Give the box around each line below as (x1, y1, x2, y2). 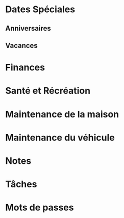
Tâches (5, 179, 37, 190)
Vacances (5, 41, 38, 50)
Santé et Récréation (5, 85, 91, 96)
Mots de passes (5, 202, 74, 213)
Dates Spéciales (5, 4, 76, 15)
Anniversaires (5, 24, 51, 33)
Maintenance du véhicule (5, 132, 115, 143)
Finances (5, 62, 45, 74)
